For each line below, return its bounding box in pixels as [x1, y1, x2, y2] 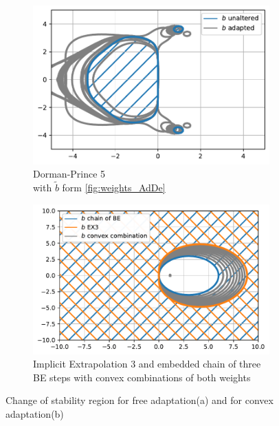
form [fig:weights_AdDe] [62, 180, 166, 194]
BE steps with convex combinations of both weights [33, 370, 251, 384]
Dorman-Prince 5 [33, 167, 106, 181]
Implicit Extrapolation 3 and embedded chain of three [33, 356, 261, 371]
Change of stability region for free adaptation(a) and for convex [5, 393, 274, 407]
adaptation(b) [5, 406, 64, 420]
